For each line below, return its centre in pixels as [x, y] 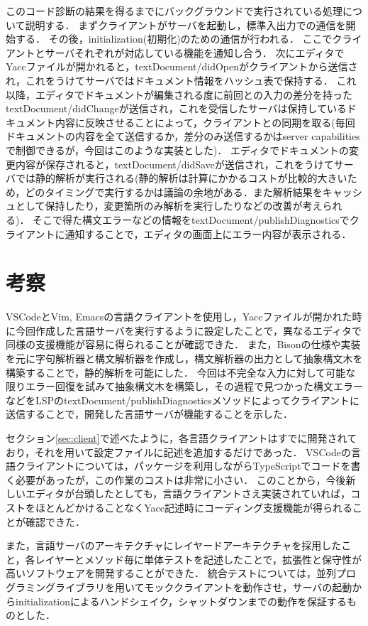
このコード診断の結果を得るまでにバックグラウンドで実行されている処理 [174, 11]
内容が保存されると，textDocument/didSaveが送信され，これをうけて [174, 164]
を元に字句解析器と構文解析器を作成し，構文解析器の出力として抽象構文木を [184, 358]
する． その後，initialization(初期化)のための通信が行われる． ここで [174, 39]
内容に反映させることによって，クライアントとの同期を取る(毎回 [205, 122]
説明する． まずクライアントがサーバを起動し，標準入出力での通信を [185, 25]
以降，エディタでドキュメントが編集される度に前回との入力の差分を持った [179, 94]
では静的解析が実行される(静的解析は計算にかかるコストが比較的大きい [181, 178]
